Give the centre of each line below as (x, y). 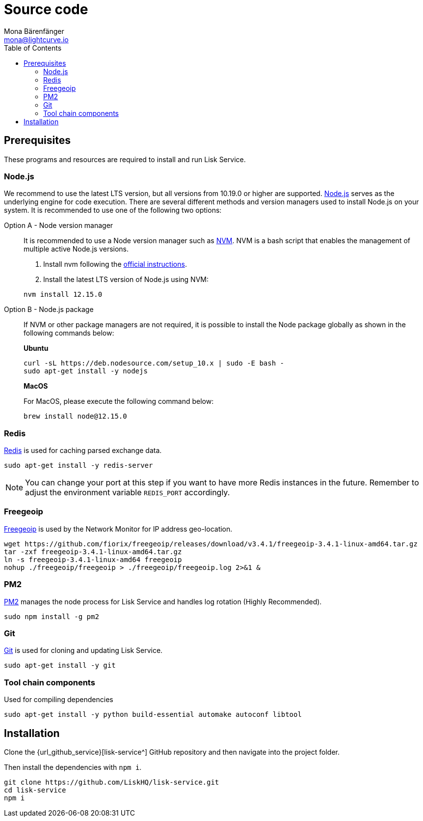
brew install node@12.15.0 (75, 416)
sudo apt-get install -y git (60, 665)
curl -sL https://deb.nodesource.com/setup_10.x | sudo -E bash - (154, 363)
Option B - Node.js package (49, 310)
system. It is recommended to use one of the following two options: (113, 210)
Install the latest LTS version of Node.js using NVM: (126, 280)
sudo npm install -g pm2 (52, 616)
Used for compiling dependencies (59, 700)
